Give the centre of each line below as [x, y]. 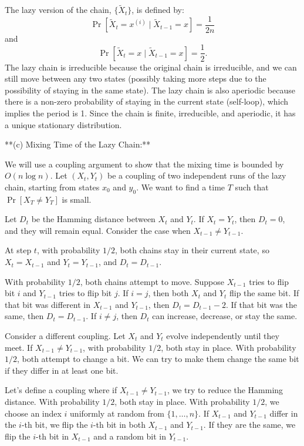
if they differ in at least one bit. [62, 370]
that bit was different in [48, 304]
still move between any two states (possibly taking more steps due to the [136, 78]
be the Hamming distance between [93, 219]
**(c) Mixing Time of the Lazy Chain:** [78, 144]
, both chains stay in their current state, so [192, 250]
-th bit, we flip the [55, 425]
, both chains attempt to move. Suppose [152, 281]
